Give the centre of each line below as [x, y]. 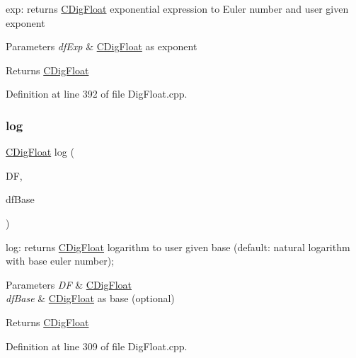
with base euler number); [60, 261]
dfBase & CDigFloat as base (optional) [90, 298]
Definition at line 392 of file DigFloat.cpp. [97, 94]
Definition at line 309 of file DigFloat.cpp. [97, 346]
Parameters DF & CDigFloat [69, 284]
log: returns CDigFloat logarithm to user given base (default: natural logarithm [178, 247]
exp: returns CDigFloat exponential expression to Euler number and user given [177, 8]
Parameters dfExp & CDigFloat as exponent [102, 46]
